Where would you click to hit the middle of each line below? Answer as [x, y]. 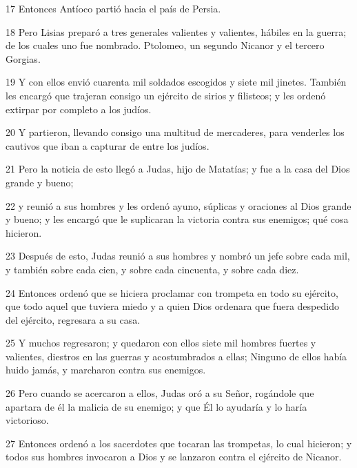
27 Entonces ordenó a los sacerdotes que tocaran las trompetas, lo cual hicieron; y [179, 443]
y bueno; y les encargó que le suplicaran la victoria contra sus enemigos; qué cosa [177, 219]
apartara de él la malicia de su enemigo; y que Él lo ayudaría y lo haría [156, 406]
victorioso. [27, 420]
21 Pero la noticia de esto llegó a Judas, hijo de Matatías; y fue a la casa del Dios [178, 169]
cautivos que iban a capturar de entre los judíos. [108, 145]
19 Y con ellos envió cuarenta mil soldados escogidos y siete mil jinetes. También [176, 82]
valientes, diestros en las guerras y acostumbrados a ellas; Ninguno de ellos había [176, 356]
